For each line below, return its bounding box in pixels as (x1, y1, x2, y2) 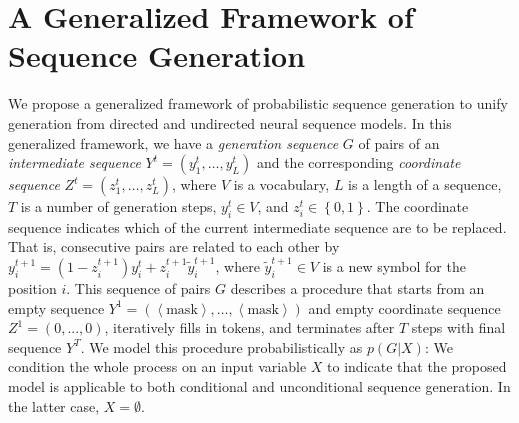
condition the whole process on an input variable (8, 356, 307, 377)
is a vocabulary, (233, 174, 330, 195)
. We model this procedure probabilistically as (80, 336, 363, 357)
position (8, 278, 57, 299)
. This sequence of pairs (66, 278, 211, 299)
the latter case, (8, 395, 100, 416)
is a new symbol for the (322, 256, 466, 277)
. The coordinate (366, 196, 469, 217)
